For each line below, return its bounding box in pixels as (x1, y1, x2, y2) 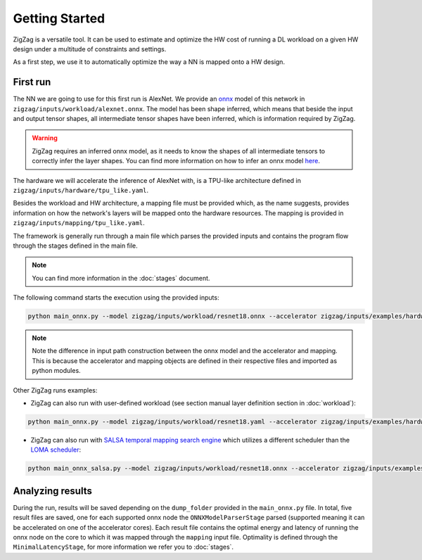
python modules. (32, 367, 81, 375)
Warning (32, 134, 58, 142)
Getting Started (13, 11, 105, 26)
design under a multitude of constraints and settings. (13, 44, 167, 53)
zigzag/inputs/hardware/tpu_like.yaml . (13, 186, 149, 194)
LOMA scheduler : (30, 445, 82, 454)
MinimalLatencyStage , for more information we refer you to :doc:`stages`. (13, 542, 234, 552)
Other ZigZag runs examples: (13, 386, 98, 394)
